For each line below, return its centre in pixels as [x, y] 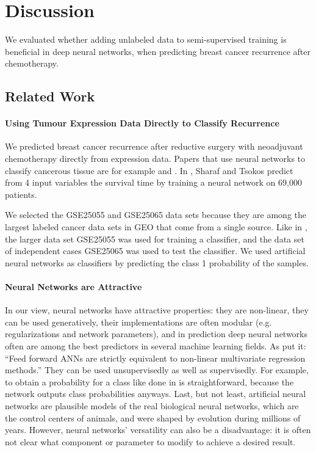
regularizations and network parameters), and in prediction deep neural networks [156, 334]
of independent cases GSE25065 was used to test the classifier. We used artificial [155, 251]
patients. [21, 194]
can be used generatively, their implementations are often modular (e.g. [138, 322]
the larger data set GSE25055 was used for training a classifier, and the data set [155, 239]
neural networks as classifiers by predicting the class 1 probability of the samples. [157, 262]
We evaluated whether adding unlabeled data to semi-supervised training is [146, 39]
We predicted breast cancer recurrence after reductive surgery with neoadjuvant [154, 146]
